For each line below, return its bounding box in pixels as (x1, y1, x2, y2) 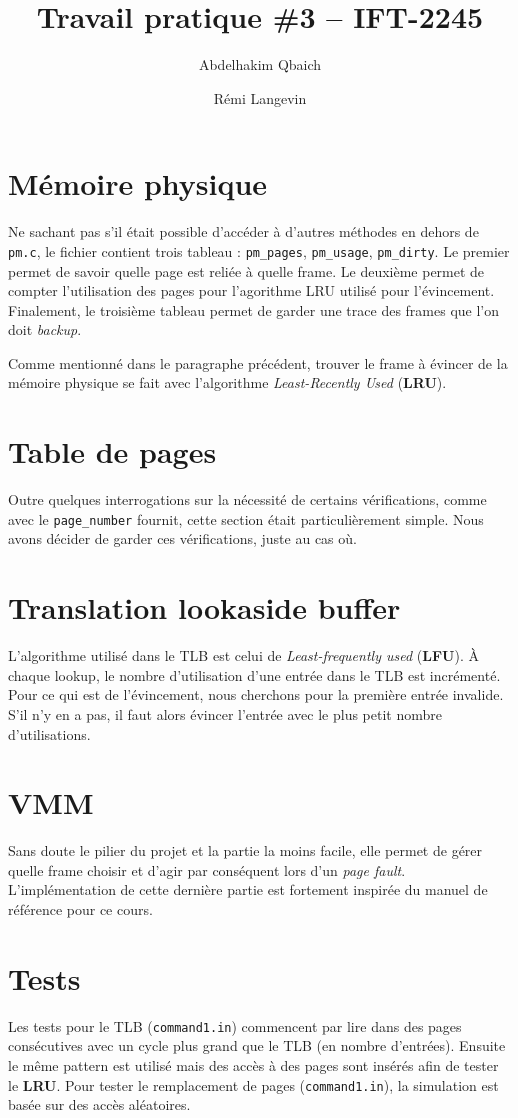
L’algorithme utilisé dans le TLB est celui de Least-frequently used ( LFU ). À (8, 645, 479, 666)
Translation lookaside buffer (8, 587, 401, 628)
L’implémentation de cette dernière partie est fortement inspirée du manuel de (8, 879, 488, 900)
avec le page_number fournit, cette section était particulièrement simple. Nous (8, 508, 484, 529)
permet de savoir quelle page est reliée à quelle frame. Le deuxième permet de (8, 260, 485, 281)
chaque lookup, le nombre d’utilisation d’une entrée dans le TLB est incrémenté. (8, 664, 501, 685)
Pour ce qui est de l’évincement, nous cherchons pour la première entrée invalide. (8, 684, 504, 705)
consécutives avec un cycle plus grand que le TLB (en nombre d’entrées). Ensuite (8, 1035, 506, 1056)
